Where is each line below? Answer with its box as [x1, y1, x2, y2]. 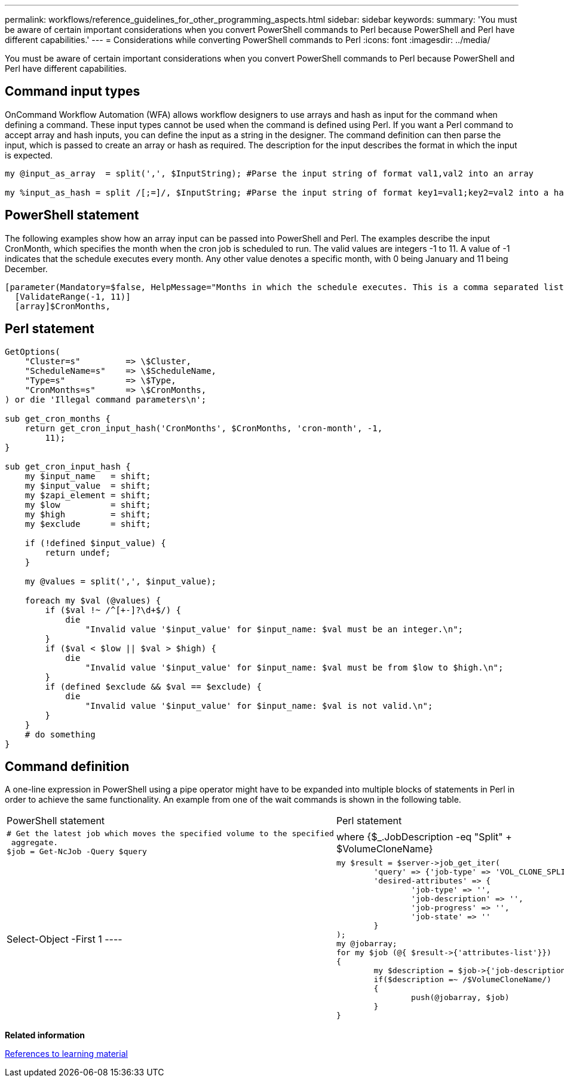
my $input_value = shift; [24, 480, 151, 490]
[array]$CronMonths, [14, 301, 111, 311]
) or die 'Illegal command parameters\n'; [5, 394, 207, 404]
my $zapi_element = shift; [24, 490, 151, 500]
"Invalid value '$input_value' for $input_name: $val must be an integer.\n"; [85, 624, 464, 634]
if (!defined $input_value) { [24, 538, 166, 548]
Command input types [5, 84, 140, 99]
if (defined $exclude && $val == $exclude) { [45, 681, 262, 691]
